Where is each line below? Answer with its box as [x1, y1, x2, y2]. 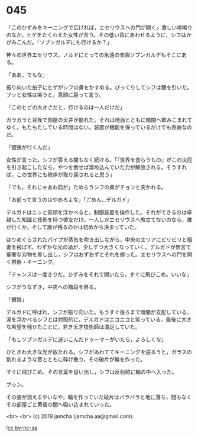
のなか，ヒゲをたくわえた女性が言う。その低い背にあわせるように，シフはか [6, 31, 192, 38]
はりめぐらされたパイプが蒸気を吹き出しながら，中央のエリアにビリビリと [6, 236, 187, 243]
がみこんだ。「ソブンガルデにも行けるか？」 [6, 38, 112, 46]
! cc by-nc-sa [6, 424, 37, 431]
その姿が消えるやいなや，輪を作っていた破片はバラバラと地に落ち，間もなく [6, 393, 192, 400]
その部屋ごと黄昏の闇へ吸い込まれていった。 [6, 400, 115, 408]
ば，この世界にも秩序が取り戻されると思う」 [6, 171, 115, 178]
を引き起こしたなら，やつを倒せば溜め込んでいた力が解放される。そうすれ [6, 163, 187, 170]
